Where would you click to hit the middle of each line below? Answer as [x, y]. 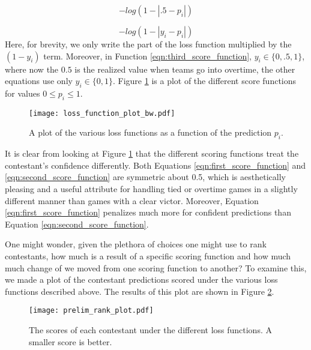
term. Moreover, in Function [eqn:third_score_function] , [147, 56]
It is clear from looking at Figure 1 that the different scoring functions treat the [152, 153]
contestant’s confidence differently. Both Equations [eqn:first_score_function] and [155, 165]
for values [23, 93]
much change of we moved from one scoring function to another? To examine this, [156, 267]
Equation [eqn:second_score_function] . [77, 224]
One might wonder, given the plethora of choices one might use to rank [136, 244]
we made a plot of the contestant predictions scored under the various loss [141, 279]
